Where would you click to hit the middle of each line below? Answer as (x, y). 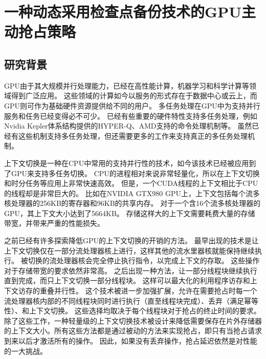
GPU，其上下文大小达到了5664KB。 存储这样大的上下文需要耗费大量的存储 (130, 213)
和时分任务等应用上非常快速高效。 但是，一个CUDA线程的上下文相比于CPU (131, 183)
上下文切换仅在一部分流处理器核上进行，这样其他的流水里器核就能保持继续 (129, 250)
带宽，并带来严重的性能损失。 (54, 223)
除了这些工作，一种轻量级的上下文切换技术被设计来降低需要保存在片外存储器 (133, 320)
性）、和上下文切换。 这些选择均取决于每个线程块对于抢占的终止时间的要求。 (132, 311)
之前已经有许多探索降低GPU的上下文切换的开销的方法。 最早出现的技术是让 (131, 240)
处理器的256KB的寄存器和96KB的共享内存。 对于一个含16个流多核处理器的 (136, 203)
